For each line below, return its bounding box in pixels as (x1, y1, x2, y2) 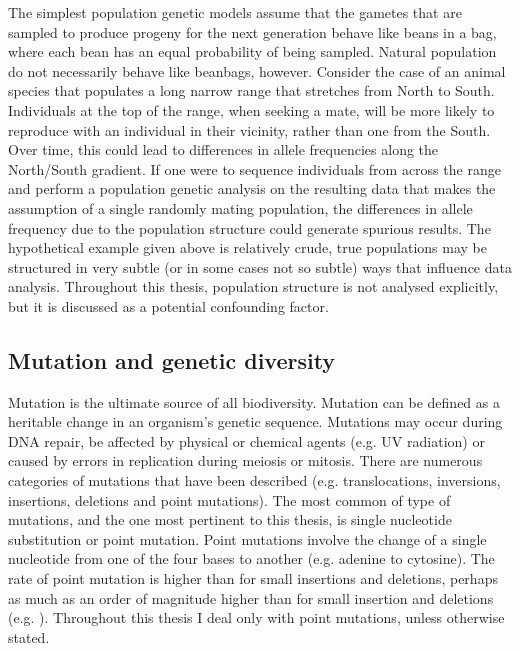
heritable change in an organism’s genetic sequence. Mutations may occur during (8, 411, 503, 432)
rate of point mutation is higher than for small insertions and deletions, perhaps (8, 568, 498, 589)
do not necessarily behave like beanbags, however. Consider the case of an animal (8, 60, 506, 81)
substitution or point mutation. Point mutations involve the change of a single (8, 528, 487, 549)
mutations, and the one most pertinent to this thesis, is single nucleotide (8, 509, 452, 530)
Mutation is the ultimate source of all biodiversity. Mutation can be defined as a (8, 391, 500, 412)
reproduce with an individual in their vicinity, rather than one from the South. (8, 119, 491, 140)
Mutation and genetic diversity (8, 344, 336, 375)
